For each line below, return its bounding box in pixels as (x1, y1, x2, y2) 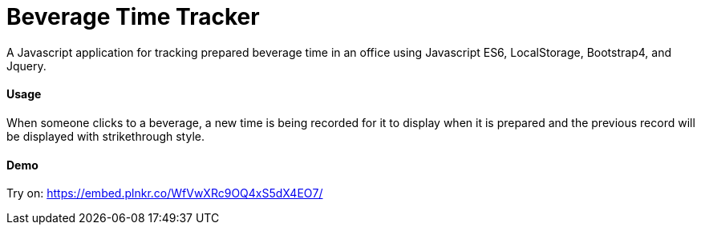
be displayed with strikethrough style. (6, 129, 205, 143)
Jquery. (6, 58, 47, 73)
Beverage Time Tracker (6, 3, 260, 30)
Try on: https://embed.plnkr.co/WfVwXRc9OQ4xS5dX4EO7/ (6, 186, 323, 201)
